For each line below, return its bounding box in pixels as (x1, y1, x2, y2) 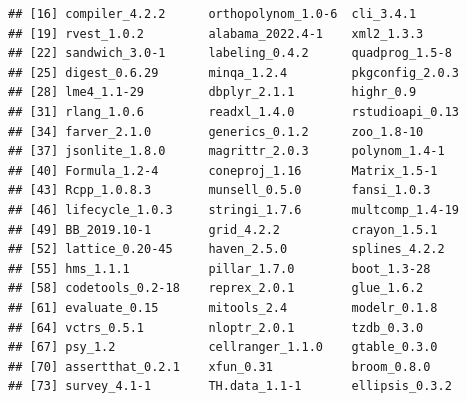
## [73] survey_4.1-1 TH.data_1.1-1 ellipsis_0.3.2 (8, 379, 452, 394)
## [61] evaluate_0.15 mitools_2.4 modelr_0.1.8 (8, 300, 438, 315)
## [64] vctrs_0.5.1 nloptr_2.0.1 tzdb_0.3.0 (8, 320, 424, 335)
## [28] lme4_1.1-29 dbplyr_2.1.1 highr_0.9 (8, 85, 417, 100)
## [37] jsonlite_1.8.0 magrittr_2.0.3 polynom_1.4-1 (8, 144, 445, 159)
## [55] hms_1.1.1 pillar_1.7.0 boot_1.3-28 (8, 261, 431, 276)
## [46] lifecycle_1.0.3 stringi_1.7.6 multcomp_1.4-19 (8, 202, 460, 217)
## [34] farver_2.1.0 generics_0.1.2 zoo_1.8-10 (8, 124, 424, 139)
